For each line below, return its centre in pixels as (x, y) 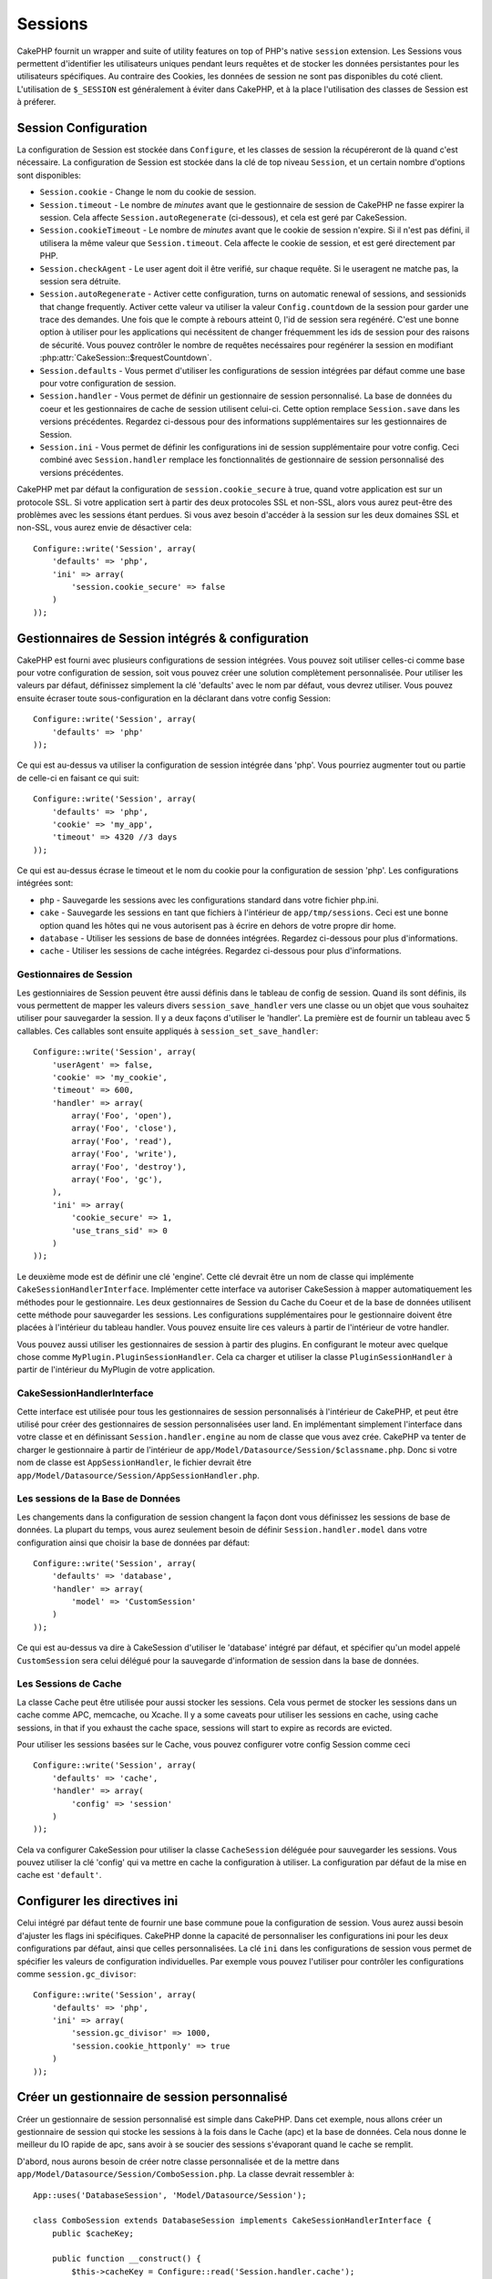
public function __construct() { (127, 2259)
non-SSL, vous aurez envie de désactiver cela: (104, 528)
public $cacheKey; (93, 2233)
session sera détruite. (80, 281)
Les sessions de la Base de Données (99, 1499)
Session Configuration (82, 128)
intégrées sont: (45, 883)
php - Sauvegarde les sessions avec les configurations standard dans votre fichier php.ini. (209, 900)
